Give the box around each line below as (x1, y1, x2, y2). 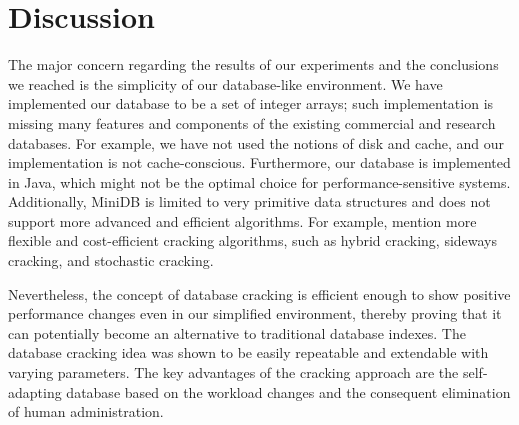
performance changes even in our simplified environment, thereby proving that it (8, 303, 502, 324)
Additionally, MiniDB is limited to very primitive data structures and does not (8, 191, 491, 212)
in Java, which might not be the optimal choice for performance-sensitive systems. (8, 171, 511, 192)
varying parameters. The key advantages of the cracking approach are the (8, 362, 459, 383)
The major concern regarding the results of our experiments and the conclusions (8, 54, 499, 75)
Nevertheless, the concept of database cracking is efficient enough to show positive (8, 283, 511, 304)
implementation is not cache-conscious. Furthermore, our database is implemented (8, 152, 511, 173)
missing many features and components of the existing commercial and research (8, 112, 496, 133)
